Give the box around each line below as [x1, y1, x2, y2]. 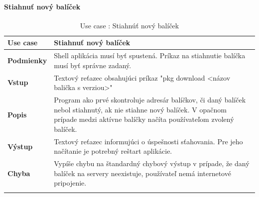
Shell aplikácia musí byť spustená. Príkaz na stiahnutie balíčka [54, 50, 246, 61]
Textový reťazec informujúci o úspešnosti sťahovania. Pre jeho [54, 136, 243, 146]
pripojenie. [54, 178, 87, 188]
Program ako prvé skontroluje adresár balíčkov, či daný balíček [54, 95, 246, 105]
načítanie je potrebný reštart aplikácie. [54, 146, 172, 156]
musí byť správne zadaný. [54, 60, 131, 70]
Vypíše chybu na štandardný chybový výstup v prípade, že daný [54, 158, 250, 169]
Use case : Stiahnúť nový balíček [80, 20, 179, 30]
